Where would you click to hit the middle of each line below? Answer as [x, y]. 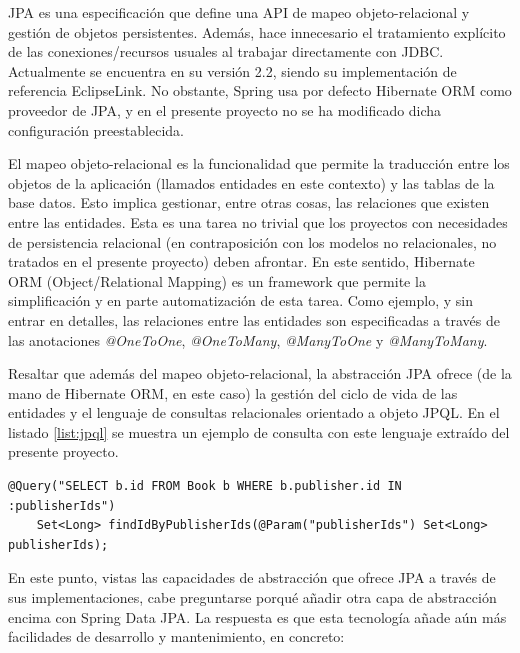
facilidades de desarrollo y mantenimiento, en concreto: [176, 636]
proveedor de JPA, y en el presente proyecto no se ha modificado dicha [225, 109]
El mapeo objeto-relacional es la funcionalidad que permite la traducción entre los [259, 163]
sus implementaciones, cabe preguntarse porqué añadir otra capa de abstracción [252, 597]
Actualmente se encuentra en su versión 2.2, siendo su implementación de [232, 70]
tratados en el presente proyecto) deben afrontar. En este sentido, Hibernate [241, 261]
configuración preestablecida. [96, 129]
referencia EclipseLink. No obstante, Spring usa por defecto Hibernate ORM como [260, 90]
